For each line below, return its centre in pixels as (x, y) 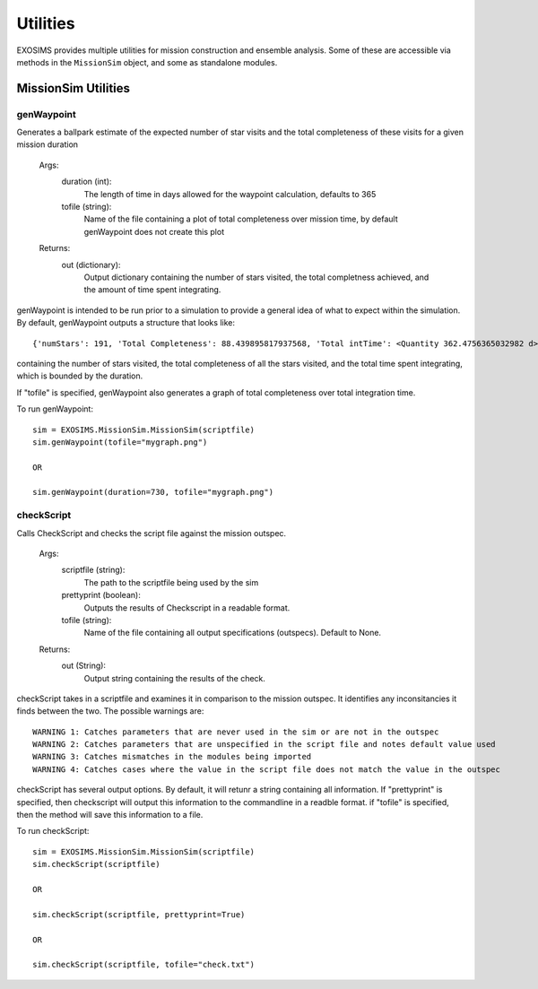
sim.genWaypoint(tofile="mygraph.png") (120, 442)
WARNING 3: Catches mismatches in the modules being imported (172, 757)
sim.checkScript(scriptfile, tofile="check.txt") (144, 965)
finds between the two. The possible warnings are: (110, 711)
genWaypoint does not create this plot (154, 231)
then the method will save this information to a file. (110, 815)
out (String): (84, 666)
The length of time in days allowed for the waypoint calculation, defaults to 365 (230, 194)
